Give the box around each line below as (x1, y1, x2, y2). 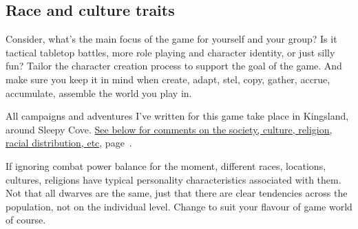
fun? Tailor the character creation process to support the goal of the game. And (6, 58, 342, 73)
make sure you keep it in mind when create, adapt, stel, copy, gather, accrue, (6, 72, 330, 86)
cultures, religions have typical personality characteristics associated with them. (6, 172, 341, 186)
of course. (6, 212, 46, 227)
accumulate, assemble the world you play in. (6, 85, 192, 100)
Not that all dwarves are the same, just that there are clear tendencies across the (6, 186, 348, 200)
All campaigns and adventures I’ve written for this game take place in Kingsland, (6, 109, 349, 123)
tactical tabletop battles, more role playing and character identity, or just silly (6, 45, 335, 59)
